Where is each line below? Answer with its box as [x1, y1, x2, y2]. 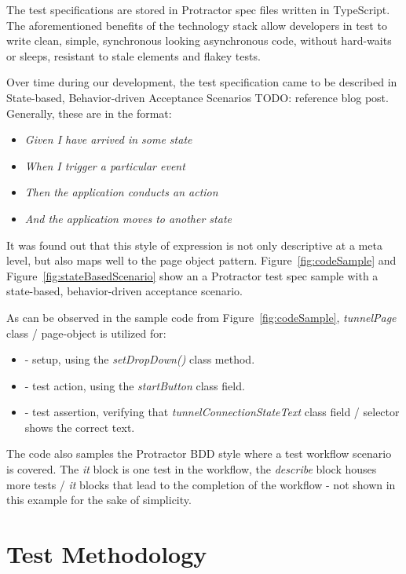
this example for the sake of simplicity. [6, 492, 192, 508]
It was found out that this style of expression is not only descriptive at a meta [6, 236, 382, 253]
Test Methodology [6, 538, 207, 570]
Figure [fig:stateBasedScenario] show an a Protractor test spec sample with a [6, 267, 379, 283]
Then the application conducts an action [24, 184, 218, 200]
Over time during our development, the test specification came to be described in [6, 74, 397, 90]
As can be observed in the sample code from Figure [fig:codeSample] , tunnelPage [6, 309, 397, 325]
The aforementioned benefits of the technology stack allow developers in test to [6, 16, 387, 33]
